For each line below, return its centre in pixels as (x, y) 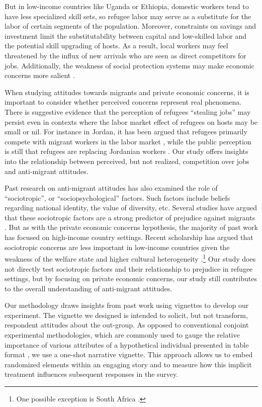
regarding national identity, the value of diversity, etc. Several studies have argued (131, 208)
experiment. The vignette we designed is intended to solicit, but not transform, (126, 315)
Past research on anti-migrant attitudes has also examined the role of (111, 188)
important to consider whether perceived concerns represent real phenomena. (123, 102)
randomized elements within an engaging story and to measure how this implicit (128, 364)
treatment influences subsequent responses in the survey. (92, 374)
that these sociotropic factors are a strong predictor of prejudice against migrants (130, 217)
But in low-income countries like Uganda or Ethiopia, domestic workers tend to (127, 6)
